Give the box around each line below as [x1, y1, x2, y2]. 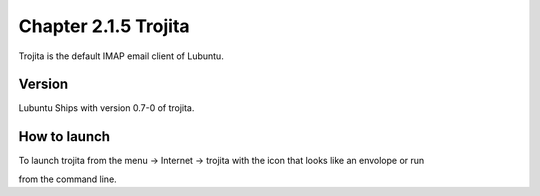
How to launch [18, 128, 110, 145]
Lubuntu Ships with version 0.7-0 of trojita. [18, 102, 195, 114]
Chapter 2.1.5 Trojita [18, 15, 190, 37]
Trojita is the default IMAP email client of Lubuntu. [18, 50, 224, 62]
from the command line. [18, 173, 117, 185]
